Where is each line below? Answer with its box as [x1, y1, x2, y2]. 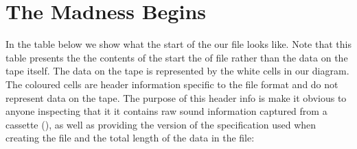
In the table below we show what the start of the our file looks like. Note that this [5, 37, 352, 51]
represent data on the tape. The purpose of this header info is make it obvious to [5, 90, 347, 105]
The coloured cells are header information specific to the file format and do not [5, 77, 338, 91]
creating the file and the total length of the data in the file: [5, 131, 255, 145]
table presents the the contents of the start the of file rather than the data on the [5, 50, 348, 64]
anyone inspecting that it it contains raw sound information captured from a [5, 104, 327, 118]
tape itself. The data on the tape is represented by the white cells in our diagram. [5, 64, 349, 78]
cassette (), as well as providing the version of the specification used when [5, 117, 316, 131]
